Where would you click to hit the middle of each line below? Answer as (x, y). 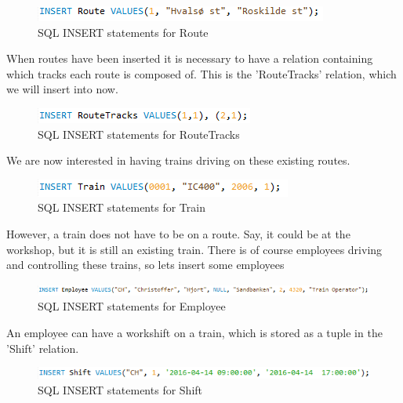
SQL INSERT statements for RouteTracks (139, 134)
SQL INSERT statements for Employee (132, 306)
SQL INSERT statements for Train (122, 207)
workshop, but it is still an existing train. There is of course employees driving (194, 249)
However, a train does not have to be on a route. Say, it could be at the (178, 233)
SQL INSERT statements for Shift (120, 389)
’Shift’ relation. (43, 348)
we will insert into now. (62, 89)
